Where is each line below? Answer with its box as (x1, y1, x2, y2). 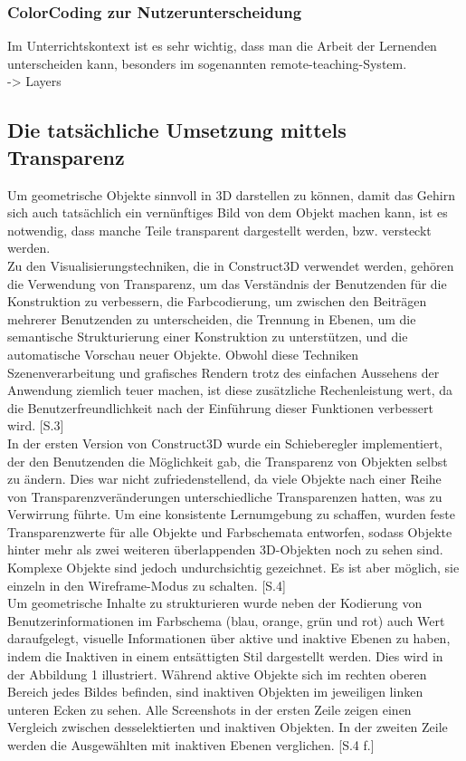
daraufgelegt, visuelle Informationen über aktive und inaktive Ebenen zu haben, (7, 629, 451, 648)
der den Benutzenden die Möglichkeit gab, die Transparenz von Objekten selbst (7, 451, 448, 470)
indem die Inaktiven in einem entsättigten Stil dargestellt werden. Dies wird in (7, 647, 443, 666)
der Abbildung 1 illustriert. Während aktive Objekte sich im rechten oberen (7, 664, 427, 683)
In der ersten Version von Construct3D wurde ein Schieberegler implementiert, (7, 433, 443, 452)
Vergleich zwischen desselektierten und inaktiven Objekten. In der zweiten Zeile (7, 718, 448, 737)
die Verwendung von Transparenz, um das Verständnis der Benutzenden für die (7, 274, 447, 293)
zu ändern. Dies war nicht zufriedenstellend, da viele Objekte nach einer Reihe (7, 469, 442, 488)
